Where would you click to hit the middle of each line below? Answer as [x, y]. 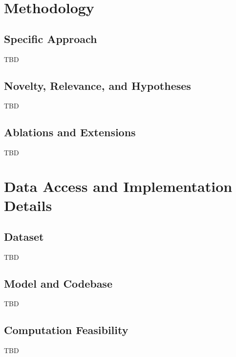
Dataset [24, 236]
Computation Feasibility [66, 330]
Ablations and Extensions [70, 132]
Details [28, 205]
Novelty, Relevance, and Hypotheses [97, 85]
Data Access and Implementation [118, 186]
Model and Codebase [58, 283]
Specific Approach [51, 38]
